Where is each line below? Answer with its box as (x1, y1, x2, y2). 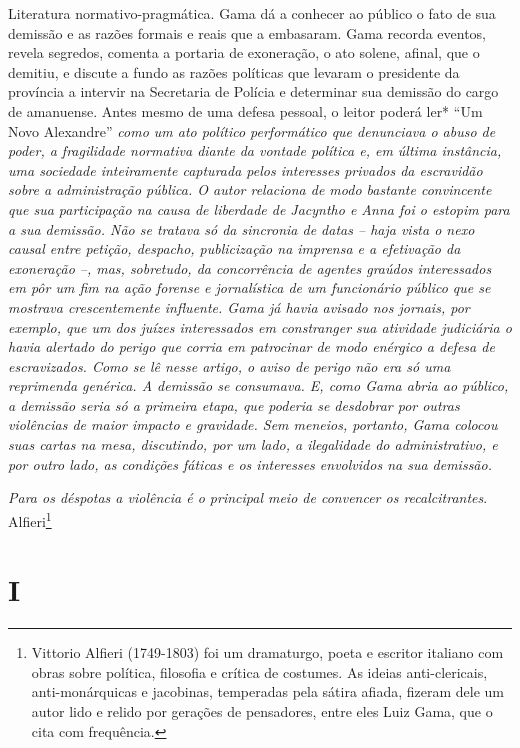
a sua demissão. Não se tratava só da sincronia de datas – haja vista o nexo (8, 218, 475, 239)
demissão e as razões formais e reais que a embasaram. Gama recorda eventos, (8, 22, 487, 43)
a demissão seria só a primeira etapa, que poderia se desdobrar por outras (8, 394, 460, 415)
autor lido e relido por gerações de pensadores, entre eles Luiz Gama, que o (31, 701, 493, 721)
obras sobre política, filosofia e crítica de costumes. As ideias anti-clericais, (31, 661, 488, 682)
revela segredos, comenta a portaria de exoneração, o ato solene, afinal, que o (8, 42, 480, 63)
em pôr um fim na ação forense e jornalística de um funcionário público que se (8, 277, 491, 298)
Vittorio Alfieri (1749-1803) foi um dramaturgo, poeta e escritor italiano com (31, 642, 504, 663)
